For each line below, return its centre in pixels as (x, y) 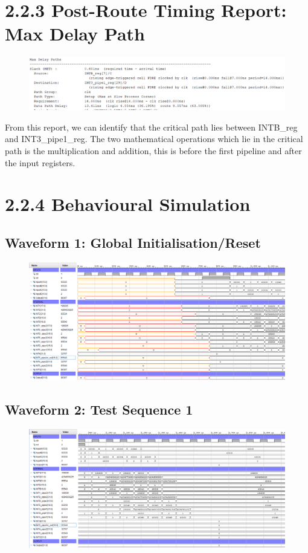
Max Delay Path (75, 34)
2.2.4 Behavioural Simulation (128, 204)
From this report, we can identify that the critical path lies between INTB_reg (151, 127)
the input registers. (40, 162)
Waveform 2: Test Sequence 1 (99, 409)
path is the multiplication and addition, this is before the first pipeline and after (153, 150)
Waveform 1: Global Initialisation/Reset (133, 242)
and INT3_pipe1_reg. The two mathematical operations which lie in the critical (154, 139)
